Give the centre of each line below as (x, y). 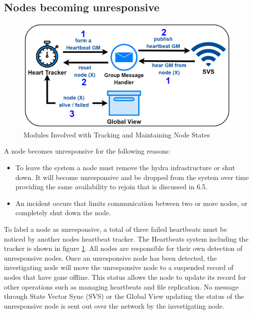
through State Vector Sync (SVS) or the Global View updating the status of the (124, 296)
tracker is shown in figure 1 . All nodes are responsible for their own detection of (123, 248)
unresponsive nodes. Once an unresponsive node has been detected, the (110, 258)
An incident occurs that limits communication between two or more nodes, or (131, 203)
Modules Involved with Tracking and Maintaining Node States (117, 134)
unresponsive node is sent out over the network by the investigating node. (114, 305)
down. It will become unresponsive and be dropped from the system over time (132, 177)
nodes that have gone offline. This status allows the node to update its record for (125, 277)
